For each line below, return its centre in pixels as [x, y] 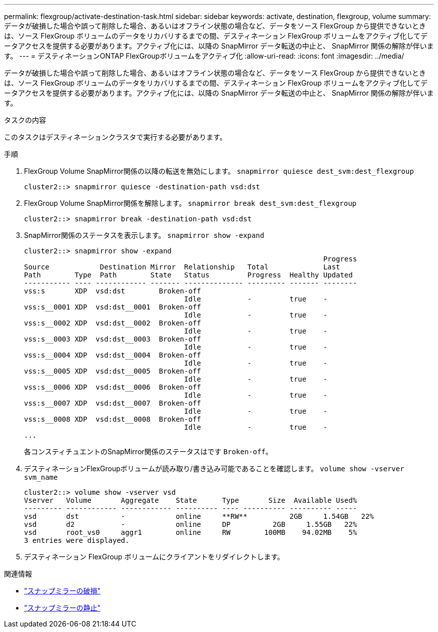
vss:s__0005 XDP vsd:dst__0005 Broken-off [113, 371]
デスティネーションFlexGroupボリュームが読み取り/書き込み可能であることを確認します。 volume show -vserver [214, 468]
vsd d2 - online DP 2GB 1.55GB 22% [190, 524]
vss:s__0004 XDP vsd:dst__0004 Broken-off [113, 355]
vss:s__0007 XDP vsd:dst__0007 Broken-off [113, 403]
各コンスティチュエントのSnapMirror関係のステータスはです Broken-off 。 [148, 451]
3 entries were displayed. [77, 540]
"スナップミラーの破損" [62, 591]
